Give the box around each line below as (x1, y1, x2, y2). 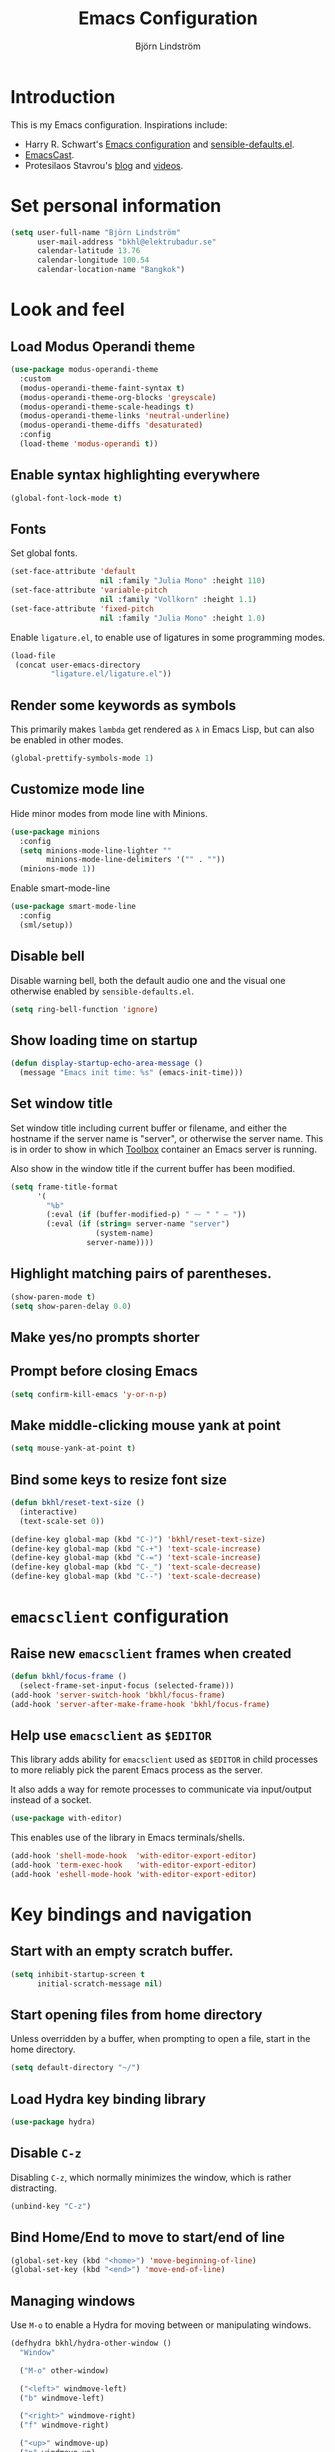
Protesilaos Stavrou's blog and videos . (24, 159, 184, 171)
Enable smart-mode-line (10, 882, 111, 894)
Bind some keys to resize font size (10, 1471, 227, 1488)
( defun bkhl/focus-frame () (10, 1672, 128, 1682)
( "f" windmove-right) (19, 2420, 110, 2431)
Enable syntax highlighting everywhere (10, 467, 260, 484)
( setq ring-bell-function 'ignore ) (10, 1004, 159, 1014)
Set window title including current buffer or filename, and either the (10, 1122, 288, 1134)
